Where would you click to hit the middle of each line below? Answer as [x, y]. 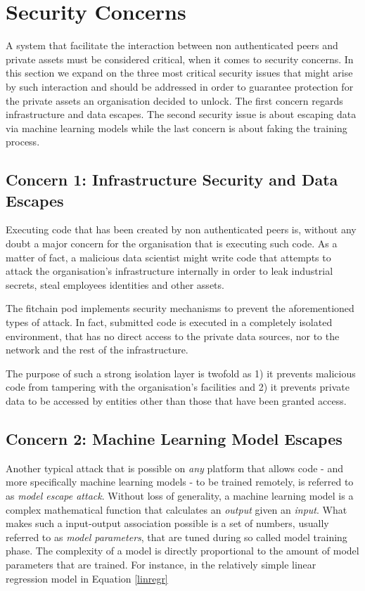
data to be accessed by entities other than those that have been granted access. [176, 401]
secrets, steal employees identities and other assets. [115, 284]
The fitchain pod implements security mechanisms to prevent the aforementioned [180, 308]
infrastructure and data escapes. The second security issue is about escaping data [181, 114]
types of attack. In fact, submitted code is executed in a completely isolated [169, 322]
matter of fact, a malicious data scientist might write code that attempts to [168, 257]
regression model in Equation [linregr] [87, 578]
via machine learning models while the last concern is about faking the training [177, 128]
